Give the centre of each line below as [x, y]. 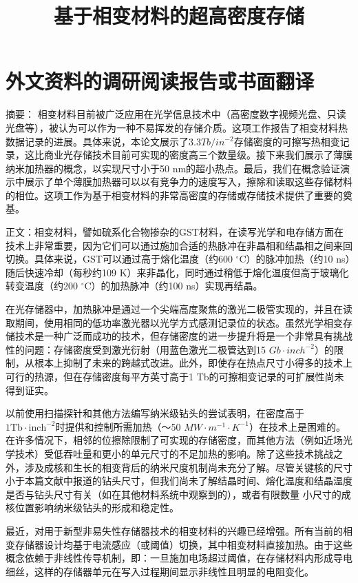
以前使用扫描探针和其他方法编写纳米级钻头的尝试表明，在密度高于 [155, 413]
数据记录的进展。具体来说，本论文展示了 [97, 141]
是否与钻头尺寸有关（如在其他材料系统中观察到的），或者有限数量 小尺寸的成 [178, 494]
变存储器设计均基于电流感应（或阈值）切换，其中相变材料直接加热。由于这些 [179, 544]
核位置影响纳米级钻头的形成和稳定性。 [92, 508]
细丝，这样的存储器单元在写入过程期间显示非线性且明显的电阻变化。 [160, 571]
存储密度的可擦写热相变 [287, 141]
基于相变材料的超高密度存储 [179, 16]
